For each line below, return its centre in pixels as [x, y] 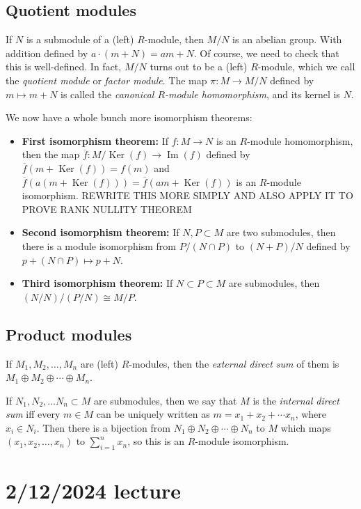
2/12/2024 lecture [94, 491]
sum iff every [33, 414]
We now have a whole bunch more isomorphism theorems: [129, 117]
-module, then [174, 39]
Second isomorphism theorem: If [101, 232]
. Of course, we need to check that [266, 53]
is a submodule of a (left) [80, 39]
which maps [306, 427]
